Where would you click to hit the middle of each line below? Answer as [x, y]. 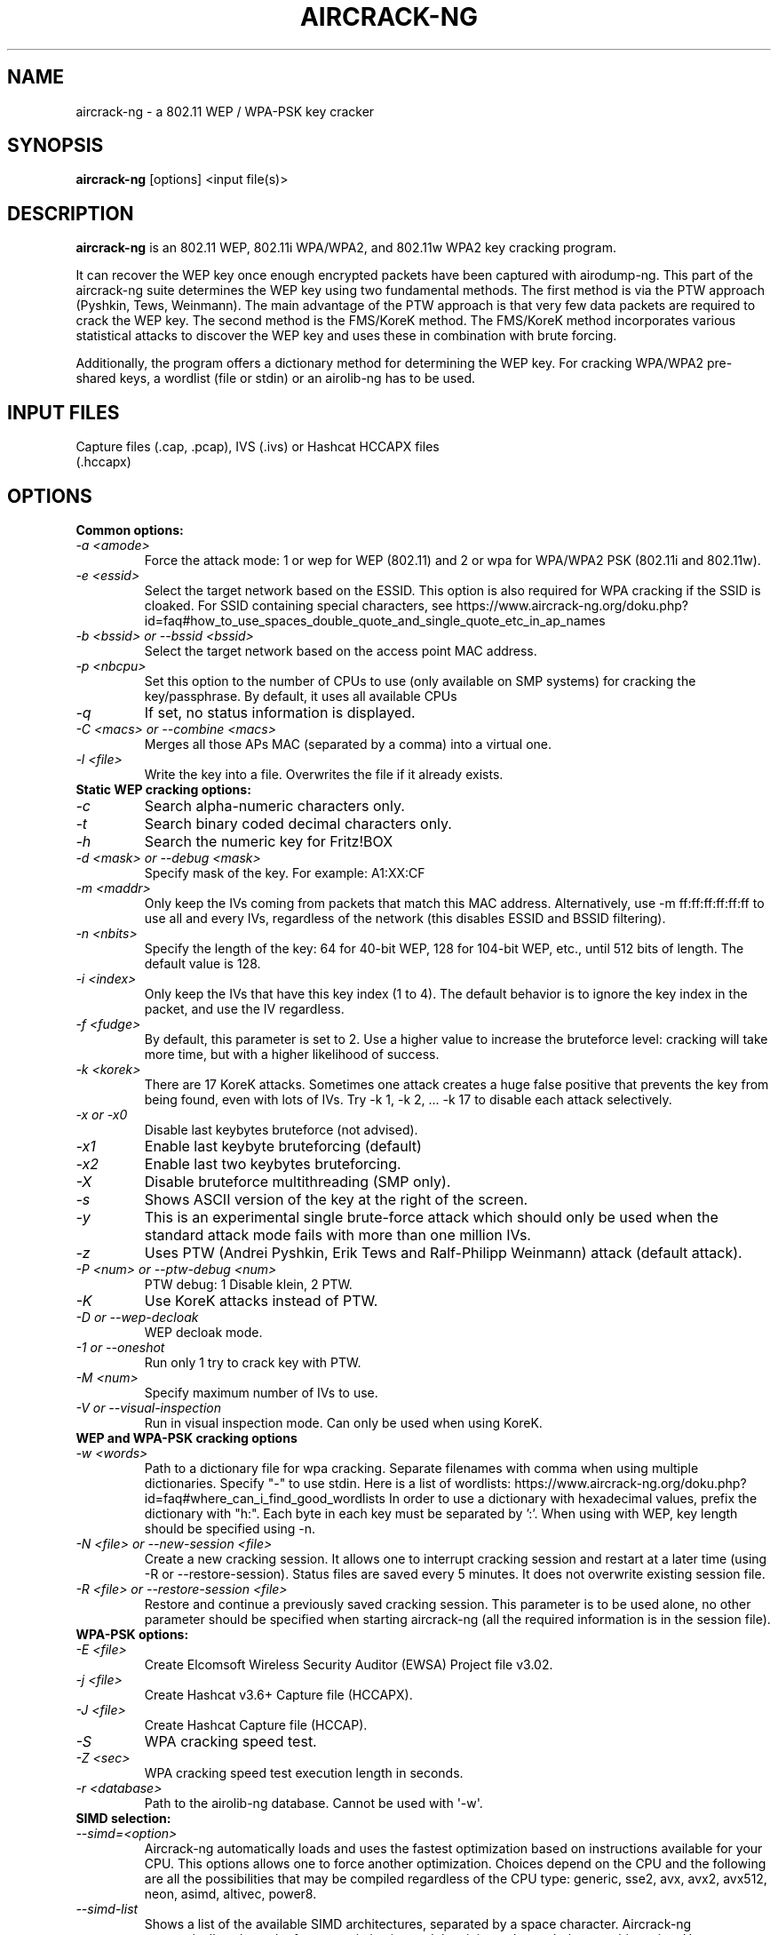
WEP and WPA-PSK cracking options [187, 1437]
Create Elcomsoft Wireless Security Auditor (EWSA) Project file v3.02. [349, 1664]
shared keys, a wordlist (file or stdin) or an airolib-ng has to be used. [275, 378]
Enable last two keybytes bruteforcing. [273, 1163]
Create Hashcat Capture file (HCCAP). [256, 1724]
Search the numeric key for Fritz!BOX [269, 841]
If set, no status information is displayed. [280, 712]
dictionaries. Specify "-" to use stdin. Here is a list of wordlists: [328, 1483]
